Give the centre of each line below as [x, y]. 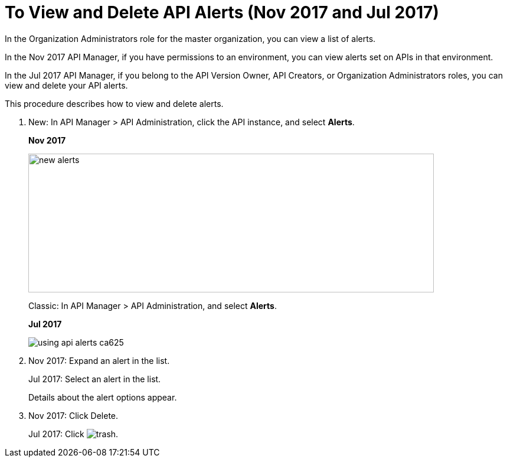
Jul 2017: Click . [73, 434]
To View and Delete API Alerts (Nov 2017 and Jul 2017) [222, 12]
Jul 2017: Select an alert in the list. [95, 379]
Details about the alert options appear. [103, 397]
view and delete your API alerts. [66, 85]
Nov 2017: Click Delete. [73, 415]
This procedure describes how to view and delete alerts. [114, 103]
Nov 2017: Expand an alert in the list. [99, 360]
